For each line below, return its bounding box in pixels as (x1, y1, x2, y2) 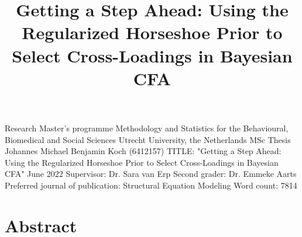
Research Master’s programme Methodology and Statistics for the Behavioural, (5, 121, 289, 134)
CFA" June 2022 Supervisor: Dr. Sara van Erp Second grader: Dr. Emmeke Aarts (5, 168, 297, 180)
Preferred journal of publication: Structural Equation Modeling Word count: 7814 (5, 179, 297, 191)
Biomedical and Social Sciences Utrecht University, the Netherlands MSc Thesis (5, 133, 291, 145)
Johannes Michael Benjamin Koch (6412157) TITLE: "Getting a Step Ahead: (5, 145, 282, 157)
